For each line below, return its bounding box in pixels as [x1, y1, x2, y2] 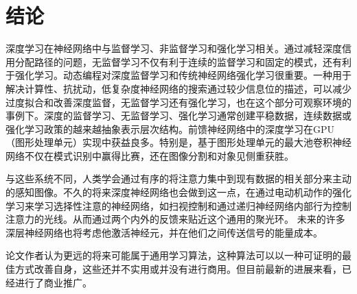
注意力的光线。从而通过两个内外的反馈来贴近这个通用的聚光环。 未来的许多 [5, 212, 345, 226]
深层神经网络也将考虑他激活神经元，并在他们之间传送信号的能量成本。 [5, 225, 323, 239]
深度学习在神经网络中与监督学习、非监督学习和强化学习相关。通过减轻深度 [5, 41, 342, 56]
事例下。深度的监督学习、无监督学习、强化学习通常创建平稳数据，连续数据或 [5, 108, 352, 123]
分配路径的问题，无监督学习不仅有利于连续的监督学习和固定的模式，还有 [14, 54, 342, 69]
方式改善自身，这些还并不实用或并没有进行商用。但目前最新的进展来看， [14, 262, 342, 276]
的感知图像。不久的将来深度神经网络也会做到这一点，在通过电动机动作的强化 [5, 185, 352, 199]
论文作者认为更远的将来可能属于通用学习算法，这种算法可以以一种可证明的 [5, 248, 342, 262]
